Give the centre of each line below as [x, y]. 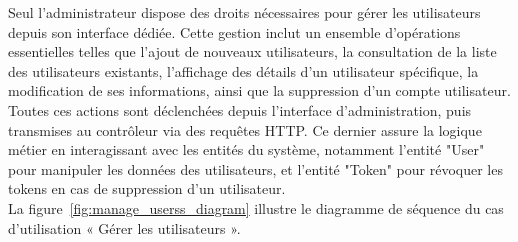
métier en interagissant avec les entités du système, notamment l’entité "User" [246, 149]
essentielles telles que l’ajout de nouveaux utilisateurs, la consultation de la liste [252, 51]
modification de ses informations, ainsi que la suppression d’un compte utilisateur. [259, 90]
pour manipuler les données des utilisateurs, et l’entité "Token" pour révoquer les [255, 168]
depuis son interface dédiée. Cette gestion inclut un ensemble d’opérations [234, 31]
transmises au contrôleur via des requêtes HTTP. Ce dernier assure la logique [245, 129]
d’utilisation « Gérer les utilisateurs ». [124, 227]
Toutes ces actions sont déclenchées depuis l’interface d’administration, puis [240, 109]
